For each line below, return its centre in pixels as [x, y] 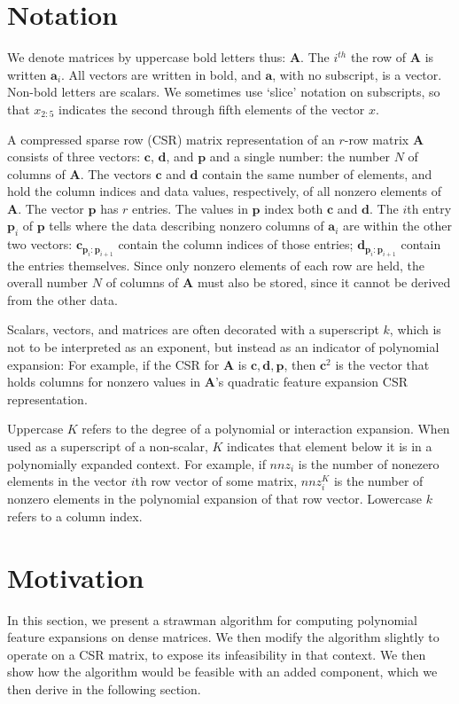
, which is [415, 329]
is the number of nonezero [369, 463]
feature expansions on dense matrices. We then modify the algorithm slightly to [223, 637]
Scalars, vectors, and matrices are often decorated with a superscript [193, 329]
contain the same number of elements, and [317, 173]
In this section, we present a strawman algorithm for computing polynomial [212, 619]
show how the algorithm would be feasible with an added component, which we [222, 672]
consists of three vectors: [74, 156]
